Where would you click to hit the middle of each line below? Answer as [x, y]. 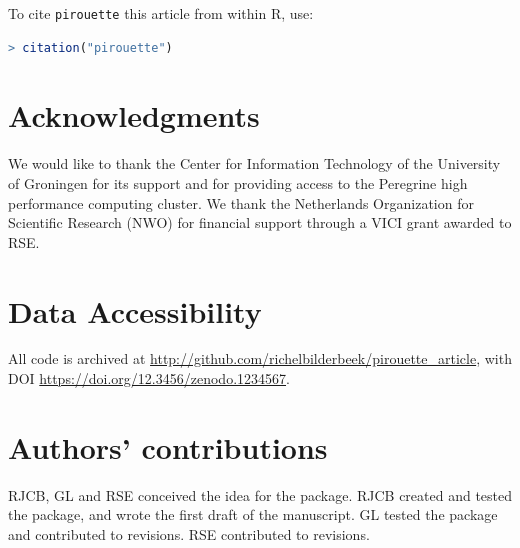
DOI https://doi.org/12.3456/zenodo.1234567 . [149, 378]
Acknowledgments [134, 115]
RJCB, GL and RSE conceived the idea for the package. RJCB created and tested [260, 494]
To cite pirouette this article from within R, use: [161, 13]
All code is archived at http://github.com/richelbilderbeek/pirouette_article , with [260, 358]
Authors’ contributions [168, 446]
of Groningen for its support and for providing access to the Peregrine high [238, 182]
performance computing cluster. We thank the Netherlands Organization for [241, 202]
